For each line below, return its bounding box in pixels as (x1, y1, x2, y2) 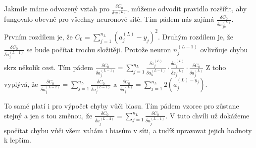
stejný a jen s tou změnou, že (4, 110, 93, 120)
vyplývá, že (4, 79, 38, 89)
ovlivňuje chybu (200, 44, 248, 54)
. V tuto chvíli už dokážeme (165, 110, 250, 120)
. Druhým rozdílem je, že (158, 31, 233, 41)
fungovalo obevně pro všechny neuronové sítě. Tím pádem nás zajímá (4, 14, 214, 24)
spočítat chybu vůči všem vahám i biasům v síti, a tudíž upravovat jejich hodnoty (4, 125, 252, 135)
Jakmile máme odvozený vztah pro (4, 3, 109, 13)
